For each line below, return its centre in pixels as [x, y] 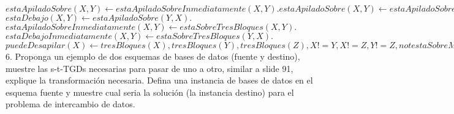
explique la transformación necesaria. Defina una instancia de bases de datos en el [159, 80]
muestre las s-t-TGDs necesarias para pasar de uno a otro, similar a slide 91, [149, 68]
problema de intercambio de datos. [70, 104]
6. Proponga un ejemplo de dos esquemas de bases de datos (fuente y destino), [153, 56]
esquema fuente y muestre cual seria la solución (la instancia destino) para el [150, 92]
